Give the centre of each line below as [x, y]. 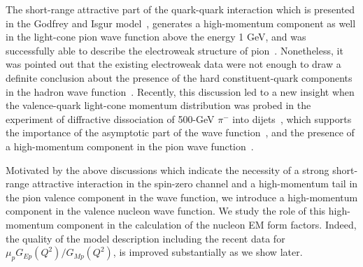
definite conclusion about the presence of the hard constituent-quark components [179, 77]
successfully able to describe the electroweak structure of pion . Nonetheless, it [175, 50]
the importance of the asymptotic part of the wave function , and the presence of [180, 132]
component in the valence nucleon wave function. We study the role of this [166, 211]
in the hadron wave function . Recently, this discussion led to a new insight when [180, 91]
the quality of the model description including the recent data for [145, 238]
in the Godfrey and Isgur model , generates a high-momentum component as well [181, 23]
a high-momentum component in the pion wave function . [130, 146]
